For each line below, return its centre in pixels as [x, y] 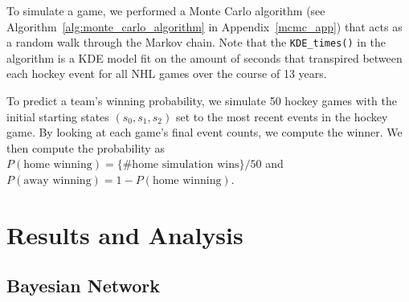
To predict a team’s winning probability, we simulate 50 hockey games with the [202, 101]
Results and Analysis [125, 234]
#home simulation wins [181, 165]
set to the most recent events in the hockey [282, 116]
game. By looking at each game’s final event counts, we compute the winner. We [204, 132]
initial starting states [58, 116]
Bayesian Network [84, 286]
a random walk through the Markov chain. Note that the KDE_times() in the [196, 42]
